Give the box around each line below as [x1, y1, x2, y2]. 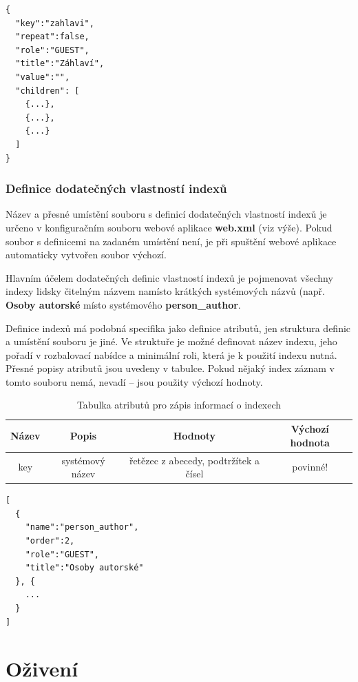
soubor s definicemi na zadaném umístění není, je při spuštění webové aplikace [6, 234, 337, 248]
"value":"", [15, 72, 70, 82]
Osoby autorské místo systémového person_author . [6, 297, 241, 311]
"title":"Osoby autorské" [25, 563, 144, 573]
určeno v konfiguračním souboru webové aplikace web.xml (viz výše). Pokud [6, 220, 333, 234]
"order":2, [25, 535, 75, 546]
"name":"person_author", [25, 522, 139, 533]
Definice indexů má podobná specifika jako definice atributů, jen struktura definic [6, 320, 351, 335]
